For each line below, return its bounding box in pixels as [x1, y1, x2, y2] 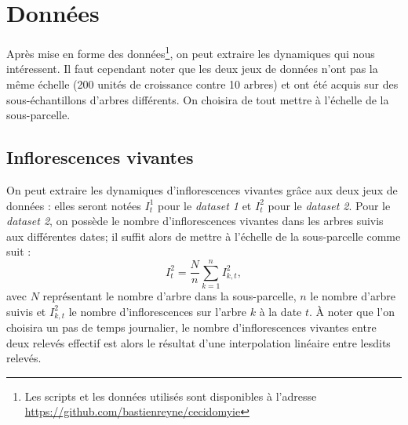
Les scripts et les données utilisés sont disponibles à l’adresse [24, 387, 317, 404]
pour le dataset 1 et [158, 197, 252, 213]
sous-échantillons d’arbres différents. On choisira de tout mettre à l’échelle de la [6, 91, 389, 107]
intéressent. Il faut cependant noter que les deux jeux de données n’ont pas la [6, 60, 378, 77]
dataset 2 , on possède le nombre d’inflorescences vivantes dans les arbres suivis [6, 212, 384, 229]
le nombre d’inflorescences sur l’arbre [68, 303, 247, 319]
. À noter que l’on [309, 303, 395, 319]
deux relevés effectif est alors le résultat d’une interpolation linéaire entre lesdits [6, 334, 391, 351]
